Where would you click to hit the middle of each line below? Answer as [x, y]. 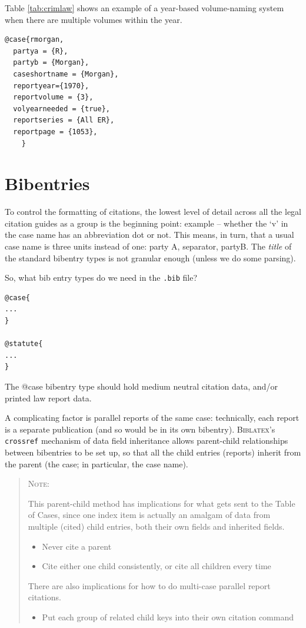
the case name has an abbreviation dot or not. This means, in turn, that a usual [149, 235]
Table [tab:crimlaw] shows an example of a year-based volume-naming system [144, 8]
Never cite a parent [77, 546]
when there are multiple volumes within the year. [94, 19]
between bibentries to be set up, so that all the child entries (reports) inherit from [153, 452]
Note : [39, 484]
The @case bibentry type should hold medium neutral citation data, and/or [141, 386]
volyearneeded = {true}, [61, 109]
